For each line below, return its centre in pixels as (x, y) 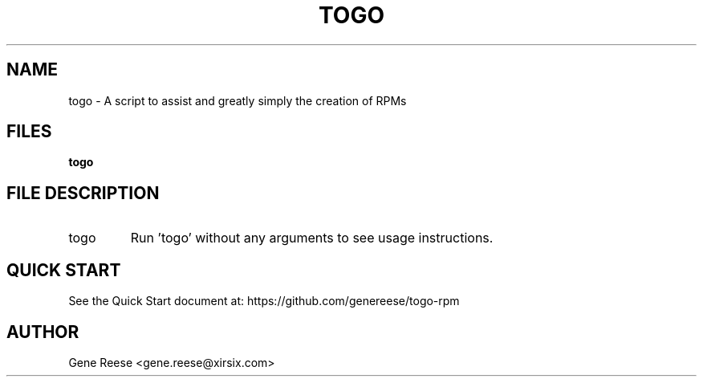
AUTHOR (43, 332)
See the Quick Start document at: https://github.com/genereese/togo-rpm (264, 301)
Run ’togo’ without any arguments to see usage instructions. (312, 238)
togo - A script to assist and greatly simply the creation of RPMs (238, 100)
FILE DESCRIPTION (83, 193)
